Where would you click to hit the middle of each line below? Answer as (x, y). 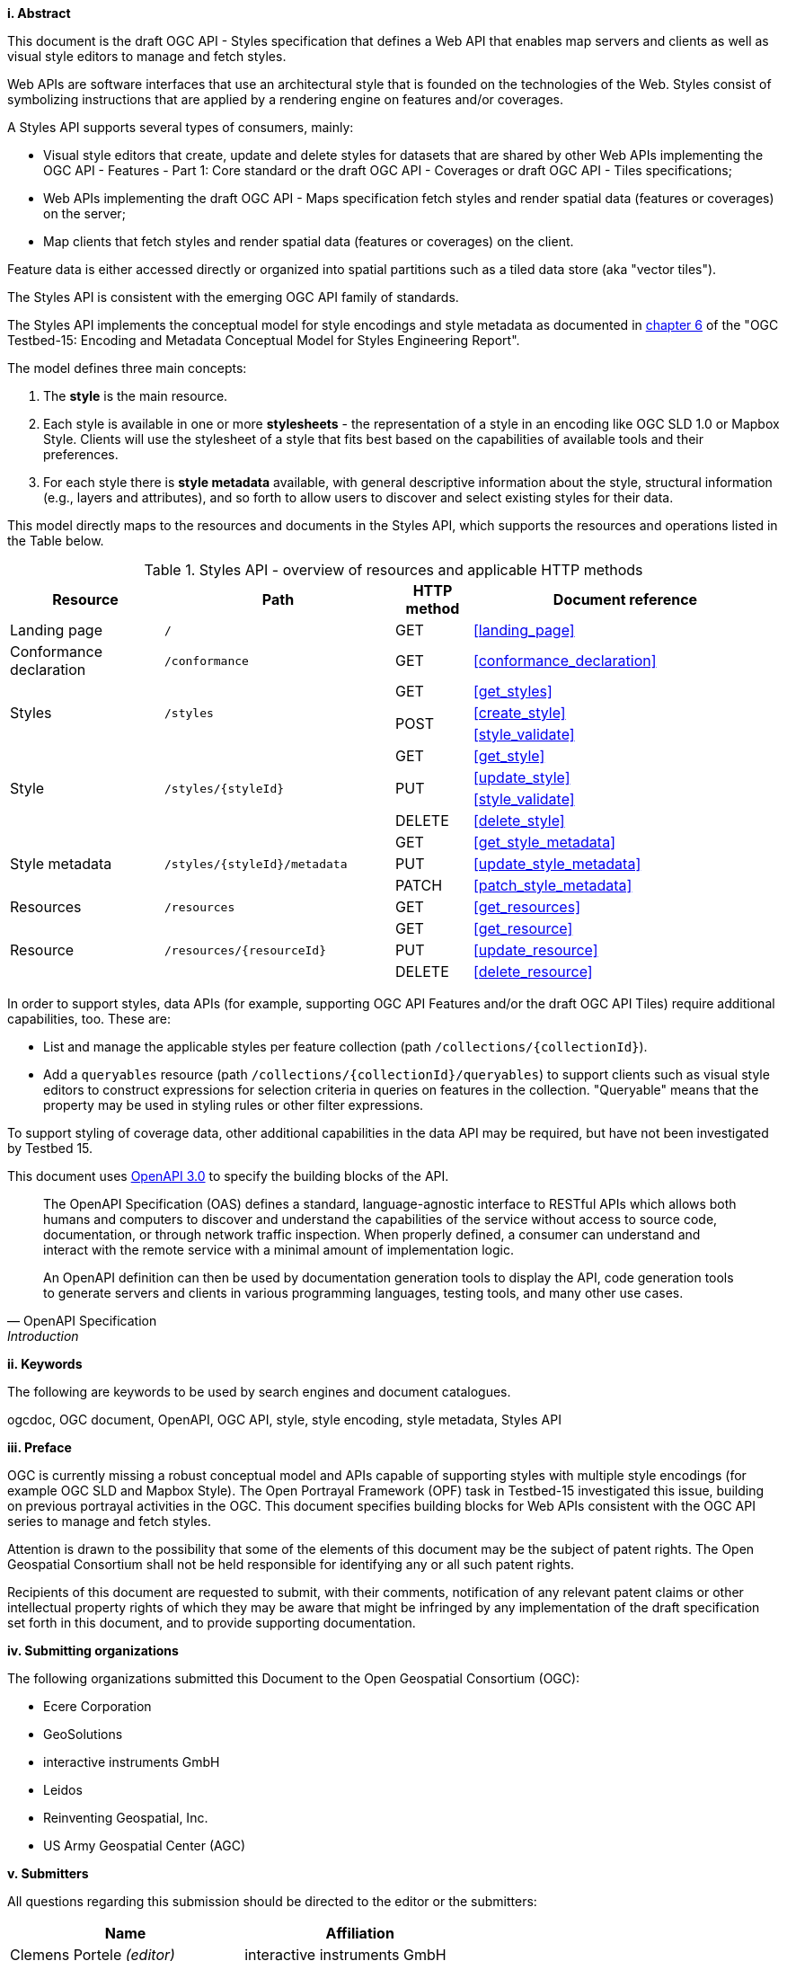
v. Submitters (48, 1873)
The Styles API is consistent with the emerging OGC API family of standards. (233, 297)
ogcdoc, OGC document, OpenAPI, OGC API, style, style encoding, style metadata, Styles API (284, 1420)
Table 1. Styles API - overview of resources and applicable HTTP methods (393, 570)
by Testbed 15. (50, 1148)
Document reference (625, 599)
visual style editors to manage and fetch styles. (147, 56)
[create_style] (520, 713)
